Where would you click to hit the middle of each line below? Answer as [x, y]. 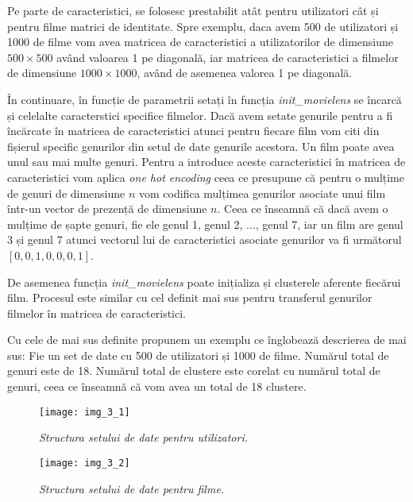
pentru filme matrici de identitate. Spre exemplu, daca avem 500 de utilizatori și [203, 26]
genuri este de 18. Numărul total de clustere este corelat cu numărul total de [194, 371]
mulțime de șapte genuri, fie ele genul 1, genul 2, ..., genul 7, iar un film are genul [205, 224]
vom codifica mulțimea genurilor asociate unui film [262, 193]
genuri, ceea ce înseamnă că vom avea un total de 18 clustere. [157, 386]
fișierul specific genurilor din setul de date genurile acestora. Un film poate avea [201, 146]
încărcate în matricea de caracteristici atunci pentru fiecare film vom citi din [193, 131]
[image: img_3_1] [85, 412]
